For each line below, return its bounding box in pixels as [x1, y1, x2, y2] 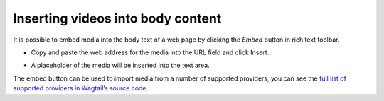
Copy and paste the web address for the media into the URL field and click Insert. [31, 48, 270, 57]
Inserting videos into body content [13, 11, 222, 26]
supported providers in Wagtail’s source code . [13, 84, 149, 93]
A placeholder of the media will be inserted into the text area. [31, 61, 210, 70]
